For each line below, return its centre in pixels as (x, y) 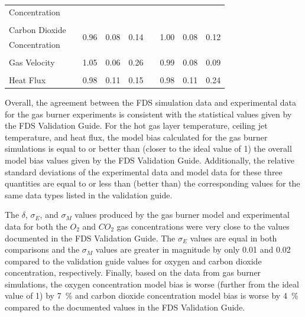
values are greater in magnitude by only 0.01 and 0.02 (193, 249)
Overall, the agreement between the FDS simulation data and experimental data (150, 102)
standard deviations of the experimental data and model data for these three (144, 171)
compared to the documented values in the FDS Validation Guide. (125, 307)
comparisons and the (42, 249)
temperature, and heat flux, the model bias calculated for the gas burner (136, 137)
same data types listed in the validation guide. (89, 195)
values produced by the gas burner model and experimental (182, 215)
